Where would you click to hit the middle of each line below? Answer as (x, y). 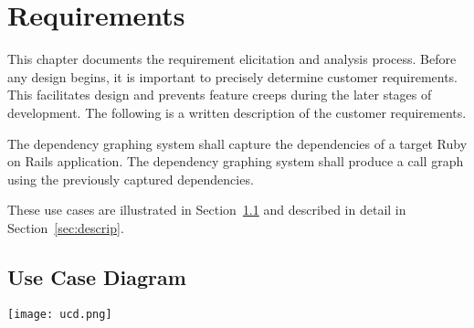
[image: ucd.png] (60, 314)
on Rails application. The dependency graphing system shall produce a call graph (236, 161)
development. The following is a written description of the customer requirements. (237, 112)
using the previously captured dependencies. (131, 179)
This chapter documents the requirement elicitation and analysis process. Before (232, 59)
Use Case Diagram (97, 276)
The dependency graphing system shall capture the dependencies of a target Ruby (237, 143)
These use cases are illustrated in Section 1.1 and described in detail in (207, 210)
